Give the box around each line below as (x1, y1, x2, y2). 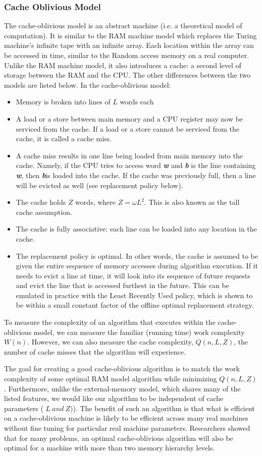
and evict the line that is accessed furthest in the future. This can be (16, 280, 229, 291)
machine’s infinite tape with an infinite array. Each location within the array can (4, 40, 254, 50)
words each (120, 96, 154, 107)
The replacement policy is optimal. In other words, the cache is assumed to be (16, 250, 258, 261)
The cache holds (16, 197, 66, 207)
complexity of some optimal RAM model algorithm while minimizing (4, 373, 217, 384)
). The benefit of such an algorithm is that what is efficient (73, 403, 255, 413)
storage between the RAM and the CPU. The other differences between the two (4, 70, 251, 80)
